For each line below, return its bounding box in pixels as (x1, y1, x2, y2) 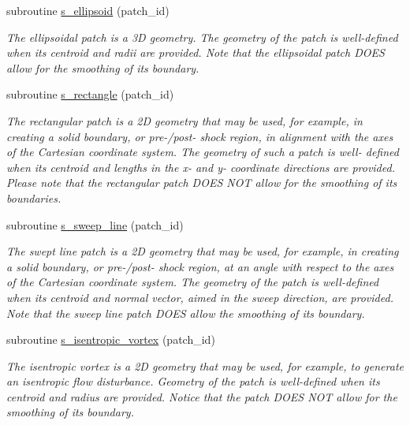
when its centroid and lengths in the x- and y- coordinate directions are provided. (6, 158, 395, 175)
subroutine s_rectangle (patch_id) (6, 86, 174, 103)
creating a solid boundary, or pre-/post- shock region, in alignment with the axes (6, 128, 393, 144)
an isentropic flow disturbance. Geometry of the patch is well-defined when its (6, 373, 380, 390)
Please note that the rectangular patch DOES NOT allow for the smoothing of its (6, 174, 397, 191)
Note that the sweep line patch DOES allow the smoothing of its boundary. (6, 304, 365, 321)
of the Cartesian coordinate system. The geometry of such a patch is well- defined (6, 144, 399, 160)
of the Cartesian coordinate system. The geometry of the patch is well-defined (6, 274, 379, 290)
